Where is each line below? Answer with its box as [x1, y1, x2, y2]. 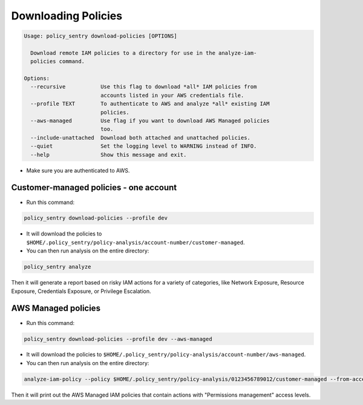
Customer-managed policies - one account [11, 182, 177, 193]
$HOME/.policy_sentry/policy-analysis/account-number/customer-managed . [26, 239, 245, 246]
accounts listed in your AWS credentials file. [100, 91, 244, 99]
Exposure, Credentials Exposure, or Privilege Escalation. [11, 288, 151, 295]
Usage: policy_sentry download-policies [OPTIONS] [24, 33, 178, 39]
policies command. [30, 58, 85, 65]
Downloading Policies [11, 9, 123, 22]
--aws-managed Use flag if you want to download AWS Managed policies [30, 117, 270, 124]
